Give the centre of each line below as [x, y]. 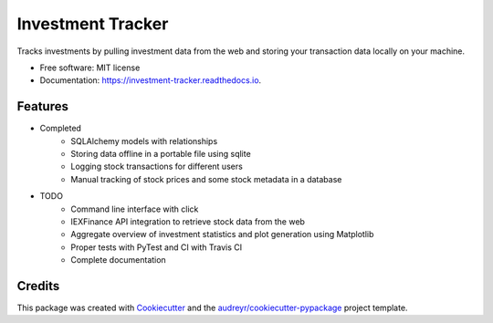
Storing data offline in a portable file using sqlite [161, 154]
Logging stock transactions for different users [157, 167]
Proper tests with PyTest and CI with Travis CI [157, 247]
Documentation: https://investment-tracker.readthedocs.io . [151, 80]
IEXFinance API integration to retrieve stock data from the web [188, 221]
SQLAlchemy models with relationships [144, 141]
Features [42, 106]
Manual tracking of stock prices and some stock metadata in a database [206, 179]
